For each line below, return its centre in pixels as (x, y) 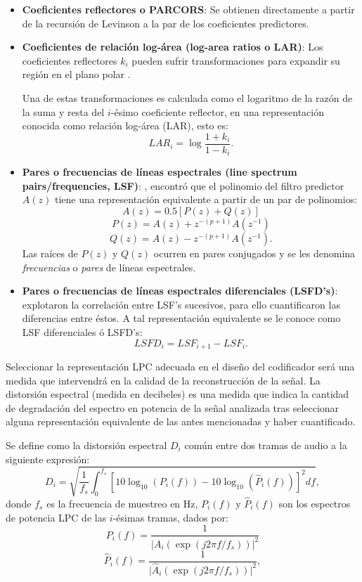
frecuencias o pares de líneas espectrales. (109, 267)
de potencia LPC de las (56, 517)
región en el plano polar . (76, 74)
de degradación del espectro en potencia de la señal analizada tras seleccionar (173, 407)
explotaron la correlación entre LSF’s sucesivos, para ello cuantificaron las (181, 304)
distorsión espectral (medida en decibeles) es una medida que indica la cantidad (177, 394)
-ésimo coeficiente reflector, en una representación (217, 111)
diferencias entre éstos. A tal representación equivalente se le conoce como (181, 318)
